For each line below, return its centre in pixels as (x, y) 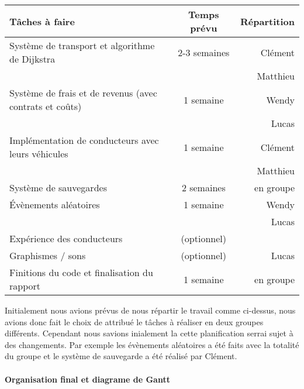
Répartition (267, 21)
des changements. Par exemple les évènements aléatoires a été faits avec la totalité (152, 344)
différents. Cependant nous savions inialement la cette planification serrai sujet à (149, 333)
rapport (25, 286)
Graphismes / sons (48, 255)
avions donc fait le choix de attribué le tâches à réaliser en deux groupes (134, 321)
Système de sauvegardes (58, 187)
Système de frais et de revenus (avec (83, 93)
